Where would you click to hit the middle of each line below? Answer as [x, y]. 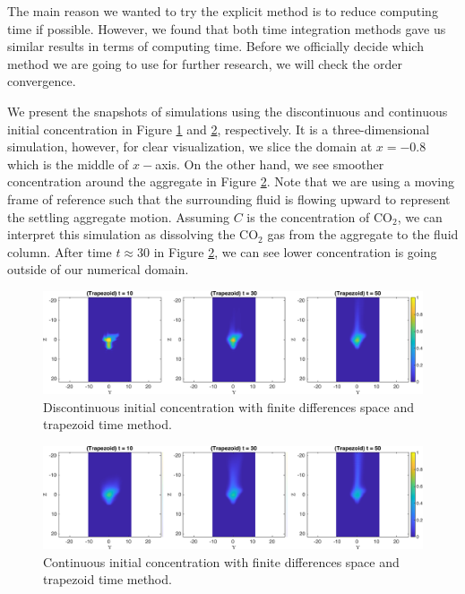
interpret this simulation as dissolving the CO [133, 234]
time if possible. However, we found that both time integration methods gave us [227, 28]
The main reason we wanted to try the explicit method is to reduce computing [223, 11]
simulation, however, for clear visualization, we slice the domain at [190, 146]
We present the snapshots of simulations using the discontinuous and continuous [228, 111]
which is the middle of [68, 164]
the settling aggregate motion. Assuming [118, 216]
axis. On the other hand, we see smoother [270, 164]
